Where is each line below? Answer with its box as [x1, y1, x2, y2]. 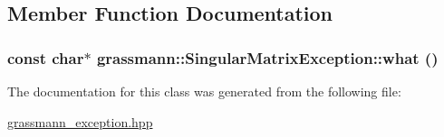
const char [7, 46, 84, 68]
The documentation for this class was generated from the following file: [7, 82, 401, 100]
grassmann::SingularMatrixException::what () [96, 46, 439, 68]
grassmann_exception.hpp [7, 112, 153, 131]
